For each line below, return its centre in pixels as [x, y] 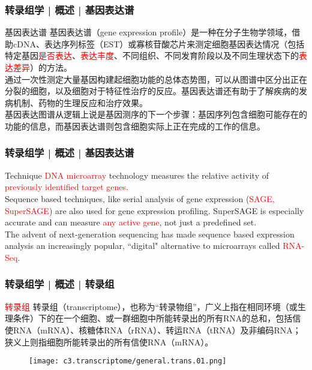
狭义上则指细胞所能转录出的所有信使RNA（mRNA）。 [109, 342]
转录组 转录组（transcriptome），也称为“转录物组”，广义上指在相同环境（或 [151, 306]
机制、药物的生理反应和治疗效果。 [80, 102]
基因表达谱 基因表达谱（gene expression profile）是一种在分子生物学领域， [148, 32]
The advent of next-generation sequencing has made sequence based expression [150, 234]
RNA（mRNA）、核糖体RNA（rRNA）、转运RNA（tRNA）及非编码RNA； [157, 330]
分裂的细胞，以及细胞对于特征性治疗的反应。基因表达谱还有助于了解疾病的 [152, 91]
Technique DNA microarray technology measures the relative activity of [137, 175]
